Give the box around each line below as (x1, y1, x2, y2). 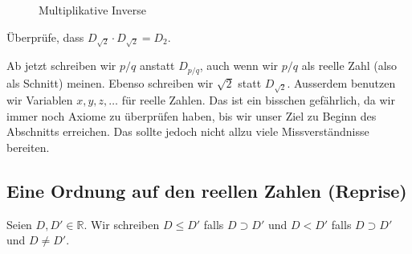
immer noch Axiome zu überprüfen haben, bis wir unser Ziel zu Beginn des (6, 107, 377, 124)
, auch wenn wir (199, 57, 279, 74)
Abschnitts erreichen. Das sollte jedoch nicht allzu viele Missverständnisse (6, 123, 369, 140)
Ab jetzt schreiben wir (6, 57, 116, 74)
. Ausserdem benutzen (287, 74, 396, 91)
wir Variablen (6, 92, 73, 109)
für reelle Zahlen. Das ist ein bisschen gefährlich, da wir (121, 92, 395, 109)
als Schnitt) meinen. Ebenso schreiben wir (6, 74, 214, 91)
